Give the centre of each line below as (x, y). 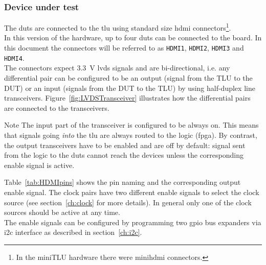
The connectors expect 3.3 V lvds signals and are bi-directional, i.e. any (117, 68)
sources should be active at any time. (62, 212)
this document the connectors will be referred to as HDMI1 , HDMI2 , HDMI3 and (124, 48)
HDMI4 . (14, 57)
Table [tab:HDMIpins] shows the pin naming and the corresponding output (123, 182)
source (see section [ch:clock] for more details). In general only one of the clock (128, 202)
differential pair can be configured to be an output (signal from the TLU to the (128, 77)
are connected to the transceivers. (57, 107)
